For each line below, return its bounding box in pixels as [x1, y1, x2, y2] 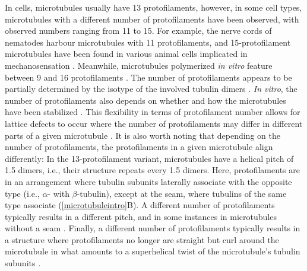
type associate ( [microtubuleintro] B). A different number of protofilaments [5, 199, 275, 211]
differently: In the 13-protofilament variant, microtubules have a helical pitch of [5, 152, 294, 164]
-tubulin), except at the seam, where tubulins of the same [77, 187, 287, 199]
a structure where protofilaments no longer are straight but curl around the [5, 233, 279, 246]
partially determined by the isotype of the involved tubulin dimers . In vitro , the [5, 82, 297, 95]
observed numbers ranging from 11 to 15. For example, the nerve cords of [5, 24, 272, 37]
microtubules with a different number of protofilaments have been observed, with [5, 12, 299, 25]
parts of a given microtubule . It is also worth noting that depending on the [5, 129, 280, 141]
